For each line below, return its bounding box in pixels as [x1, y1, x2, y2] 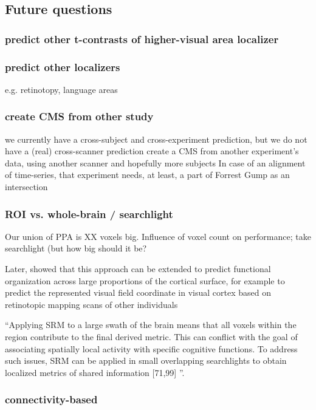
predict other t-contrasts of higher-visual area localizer [5, 31, 279, 46]
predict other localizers [5, 59, 120, 74]
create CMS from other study [5, 109, 154, 124]
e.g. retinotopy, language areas [5, 83, 118, 95]
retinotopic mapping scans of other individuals [5, 298, 178, 310]
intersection [5, 180, 48, 193]
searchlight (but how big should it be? [5, 242, 147, 255]
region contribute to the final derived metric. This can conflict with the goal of [5, 330, 298, 343]
